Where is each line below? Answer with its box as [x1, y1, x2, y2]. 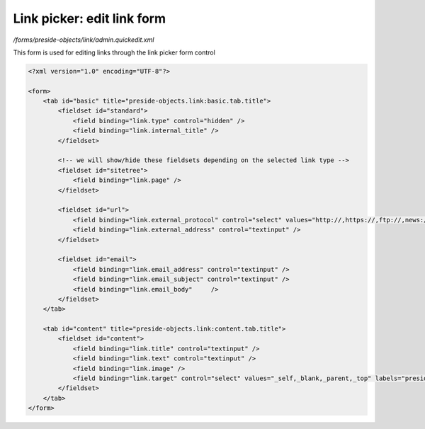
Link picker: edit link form [13, 11, 166, 26]
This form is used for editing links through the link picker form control [13, 48, 215, 57]
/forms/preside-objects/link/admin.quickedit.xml [13, 35, 154, 44]
